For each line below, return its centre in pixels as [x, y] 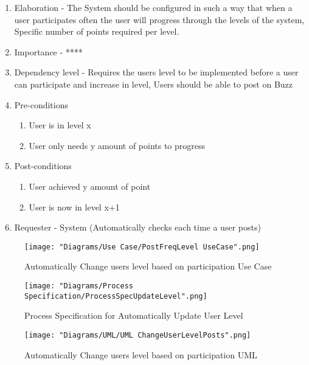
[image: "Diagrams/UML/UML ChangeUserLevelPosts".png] [138, 335]
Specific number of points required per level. [97, 31]
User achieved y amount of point [90, 186]
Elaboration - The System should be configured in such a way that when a [153, 7]
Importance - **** [48, 51]
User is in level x [60, 125]
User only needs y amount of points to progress [117, 145]
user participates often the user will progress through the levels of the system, [159, 19]
